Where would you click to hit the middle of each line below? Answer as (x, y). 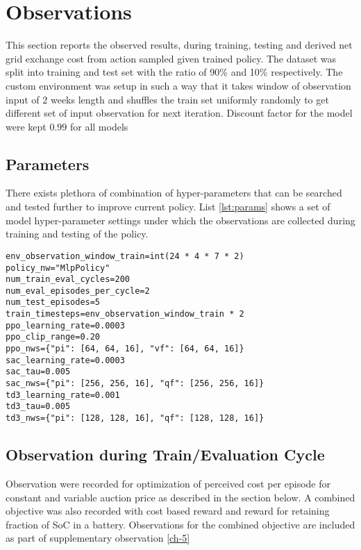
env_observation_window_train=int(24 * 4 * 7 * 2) (125, 256)
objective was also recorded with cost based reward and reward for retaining (168, 511)
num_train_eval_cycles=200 (68, 280)
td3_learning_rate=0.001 (63, 395)
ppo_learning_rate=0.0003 (65, 325)
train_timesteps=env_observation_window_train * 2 (125, 314)
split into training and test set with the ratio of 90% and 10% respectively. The (174, 72)
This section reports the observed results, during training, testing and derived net (179, 45)
